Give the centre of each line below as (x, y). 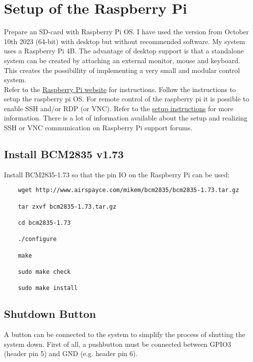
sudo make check (44, 272)
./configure (37, 239)
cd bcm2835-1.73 (44, 223)
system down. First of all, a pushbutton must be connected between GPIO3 (118, 344)
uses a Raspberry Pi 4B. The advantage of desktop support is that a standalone (124, 51)
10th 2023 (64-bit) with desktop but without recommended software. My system (125, 41)
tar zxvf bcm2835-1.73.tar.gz (67, 206)
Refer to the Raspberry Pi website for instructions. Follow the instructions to (120, 89)
